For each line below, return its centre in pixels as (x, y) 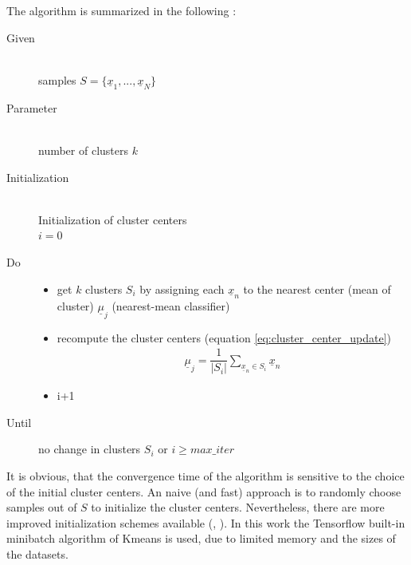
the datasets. (37, 554)
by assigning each (182, 288)
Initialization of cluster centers (113, 219)
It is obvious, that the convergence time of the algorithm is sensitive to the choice (205, 476)
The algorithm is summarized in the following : (121, 10)
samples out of (42, 507)
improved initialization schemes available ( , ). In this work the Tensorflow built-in (206, 522)
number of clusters (84, 150)
